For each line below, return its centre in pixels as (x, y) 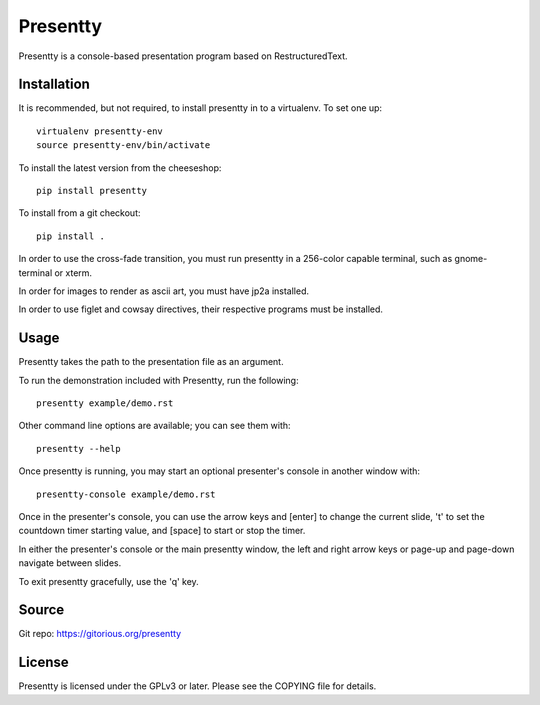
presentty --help (78, 448)
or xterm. (73, 272)
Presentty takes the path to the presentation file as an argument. (151, 362)
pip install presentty (92, 191)
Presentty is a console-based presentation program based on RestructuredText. (183, 56)
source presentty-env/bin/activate (123, 145)
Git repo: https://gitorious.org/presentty (100, 634)
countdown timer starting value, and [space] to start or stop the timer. (162, 531)
